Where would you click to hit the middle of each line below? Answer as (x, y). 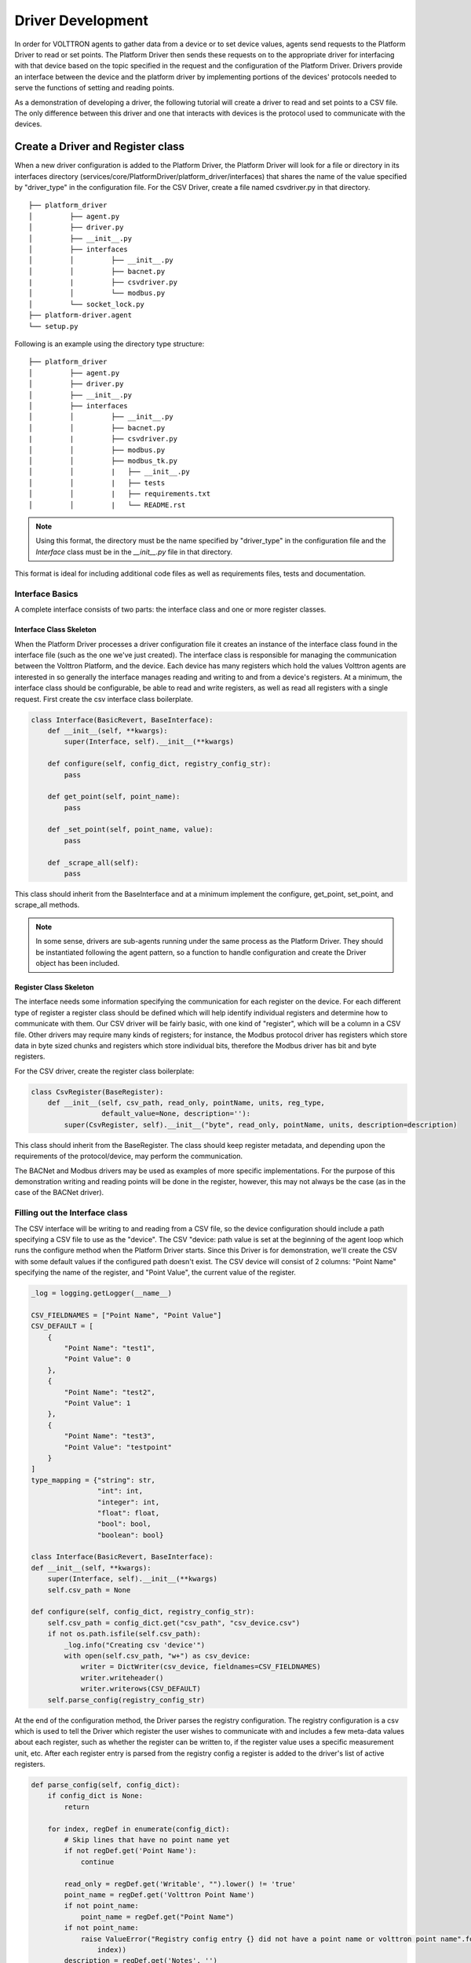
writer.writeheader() (122, 1678)
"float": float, (128, 1513)
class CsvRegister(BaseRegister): (97, 1092)
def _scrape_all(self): (93, 863)
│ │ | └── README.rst (107, 505)
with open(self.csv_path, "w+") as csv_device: (157, 1656)
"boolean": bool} (130, 1535)
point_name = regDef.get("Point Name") (157, 1917)
